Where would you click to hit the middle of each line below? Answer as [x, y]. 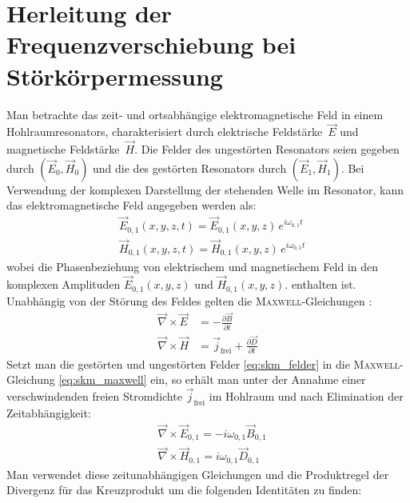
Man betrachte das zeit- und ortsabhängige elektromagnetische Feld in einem [195, 114]
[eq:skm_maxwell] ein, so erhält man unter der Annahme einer [212, 379]
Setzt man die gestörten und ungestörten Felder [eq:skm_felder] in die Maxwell [203, 363]
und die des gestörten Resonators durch [190, 168]
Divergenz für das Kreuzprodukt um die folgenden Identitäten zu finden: [184, 490]
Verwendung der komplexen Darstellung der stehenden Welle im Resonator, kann [205, 189]
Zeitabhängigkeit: [49, 412]
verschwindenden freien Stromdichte [94, 395]
